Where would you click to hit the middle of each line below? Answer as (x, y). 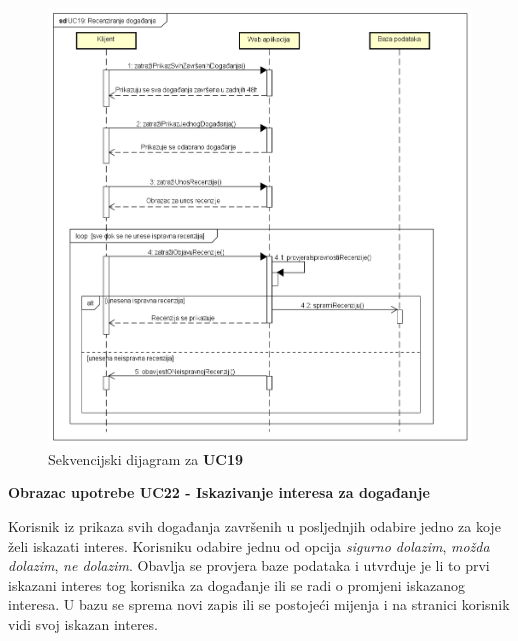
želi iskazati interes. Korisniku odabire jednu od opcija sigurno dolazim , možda (249, 545)
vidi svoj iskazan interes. (83, 623)
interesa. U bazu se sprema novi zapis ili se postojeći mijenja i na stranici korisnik (259, 604)
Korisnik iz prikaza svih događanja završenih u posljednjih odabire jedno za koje (254, 526)
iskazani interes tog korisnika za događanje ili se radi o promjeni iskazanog (237, 584)
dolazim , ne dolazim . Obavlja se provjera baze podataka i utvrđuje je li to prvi (249, 565)
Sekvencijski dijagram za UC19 (146, 458)
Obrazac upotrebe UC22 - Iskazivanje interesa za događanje (219, 492)
